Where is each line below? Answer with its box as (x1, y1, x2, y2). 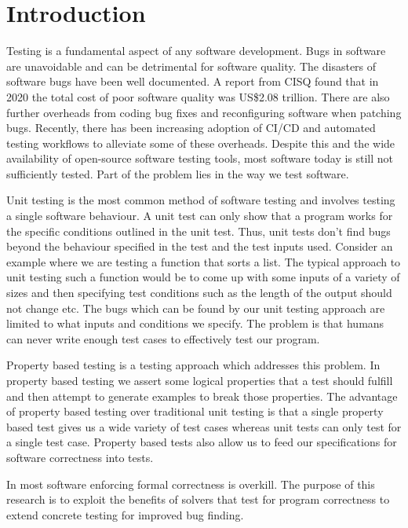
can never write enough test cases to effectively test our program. (6, 330, 320, 346)
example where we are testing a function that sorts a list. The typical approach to (6, 253, 401, 269)
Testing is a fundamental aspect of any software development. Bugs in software (6, 42, 386, 59)
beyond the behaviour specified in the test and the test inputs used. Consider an (6, 238, 393, 255)
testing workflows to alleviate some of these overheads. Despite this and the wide (6, 134, 395, 151)
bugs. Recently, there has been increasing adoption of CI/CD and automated (6, 119, 376, 136)
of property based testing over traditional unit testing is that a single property (6, 403, 384, 420)
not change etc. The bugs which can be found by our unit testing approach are (6, 299, 385, 316)
